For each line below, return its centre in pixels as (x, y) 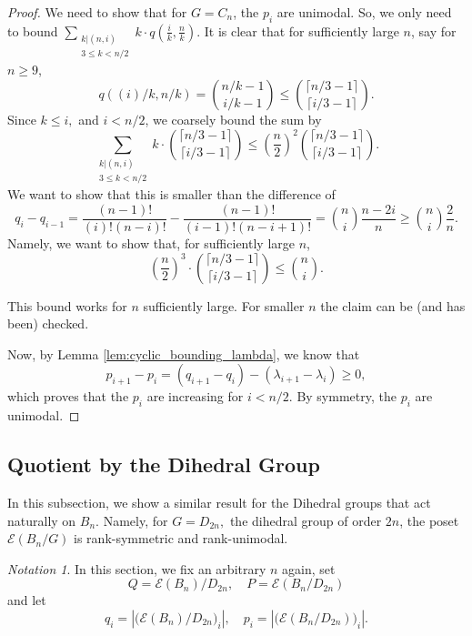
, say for (433, 30)
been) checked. (48, 323)
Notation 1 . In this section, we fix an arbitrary (137, 568)
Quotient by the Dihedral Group (164, 464)
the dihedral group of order (306, 520)
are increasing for (195, 396)
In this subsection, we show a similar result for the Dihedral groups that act (219, 502)
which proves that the (68, 396)
